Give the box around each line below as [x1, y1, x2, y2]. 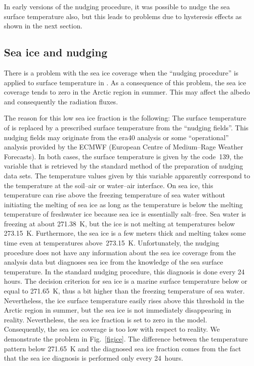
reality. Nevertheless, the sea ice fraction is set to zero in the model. [4, 314, 208, 324]
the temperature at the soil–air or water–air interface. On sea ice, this [4, 180, 213, 190]
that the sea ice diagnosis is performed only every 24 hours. [4, 353, 184, 363]
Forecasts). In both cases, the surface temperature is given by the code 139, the [4, 151, 243, 161]
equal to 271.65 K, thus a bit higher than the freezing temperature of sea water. [4, 286, 245, 296]
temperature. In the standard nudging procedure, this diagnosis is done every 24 [4, 266, 245, 276]
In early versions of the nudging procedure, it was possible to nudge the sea [4, 1, 230, 11]
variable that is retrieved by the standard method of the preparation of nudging [4, 161, 243, 171]
